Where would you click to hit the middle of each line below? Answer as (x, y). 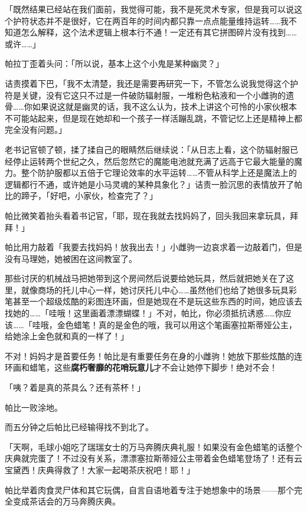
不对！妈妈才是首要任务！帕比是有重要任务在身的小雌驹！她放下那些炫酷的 (149, 356)
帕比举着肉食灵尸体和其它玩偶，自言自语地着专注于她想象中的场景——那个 (149, 489)
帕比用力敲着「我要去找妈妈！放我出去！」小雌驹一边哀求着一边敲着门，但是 (153, 247)
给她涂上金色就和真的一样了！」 (67, 336)
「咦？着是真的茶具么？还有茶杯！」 (75, 387)
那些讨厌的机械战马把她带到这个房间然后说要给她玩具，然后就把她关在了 (145, 278)
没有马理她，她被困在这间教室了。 (71, 258)
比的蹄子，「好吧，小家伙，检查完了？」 (81, 196)
